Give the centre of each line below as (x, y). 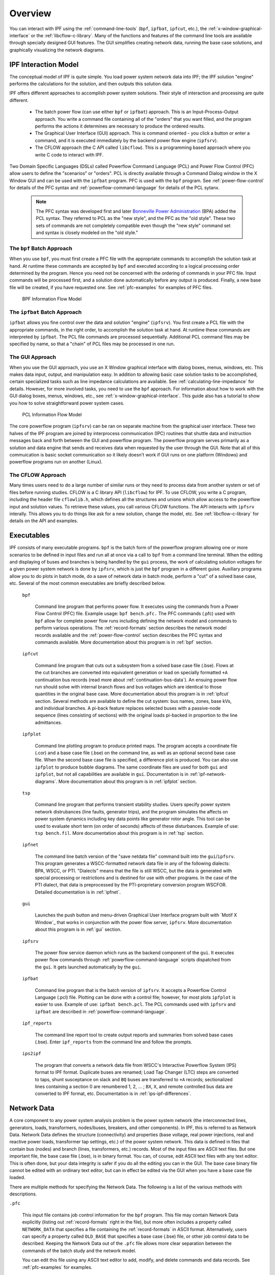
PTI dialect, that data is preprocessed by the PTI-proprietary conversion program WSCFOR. (131, 885)
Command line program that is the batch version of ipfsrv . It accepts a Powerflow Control (131, 990)
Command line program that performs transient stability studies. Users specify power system (133, 805)
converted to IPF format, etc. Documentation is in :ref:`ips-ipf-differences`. (113, 1093)
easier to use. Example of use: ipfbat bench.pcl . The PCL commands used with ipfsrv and (135, 1004)
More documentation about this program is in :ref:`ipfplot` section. (128, 781)
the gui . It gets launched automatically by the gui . (88, 967)
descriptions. (23, 1194)
